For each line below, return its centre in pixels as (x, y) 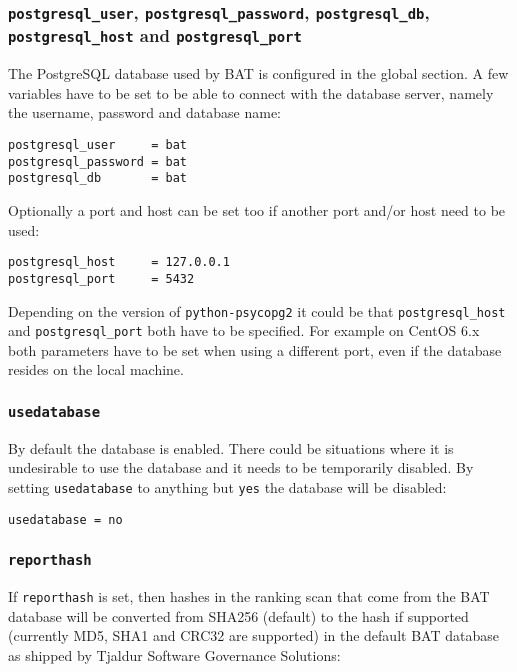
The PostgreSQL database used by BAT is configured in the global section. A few (258, 73)
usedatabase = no (65, 519)
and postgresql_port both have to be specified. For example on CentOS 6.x (244, 330)
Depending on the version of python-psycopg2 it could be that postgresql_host (257, 310)
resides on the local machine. (96, 369)
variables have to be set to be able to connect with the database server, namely (251, 92)
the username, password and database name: (144, 112)
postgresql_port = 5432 (101, 278)
